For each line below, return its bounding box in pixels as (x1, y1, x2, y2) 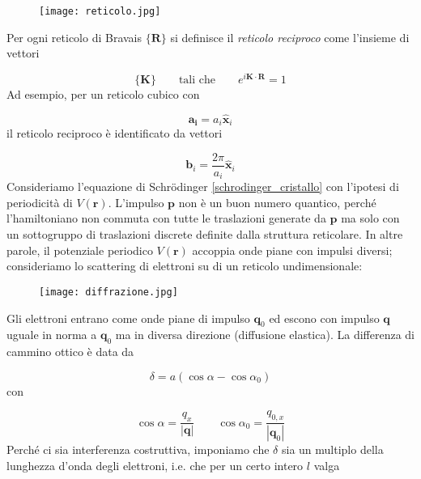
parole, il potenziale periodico (6, 241, 153, 258)
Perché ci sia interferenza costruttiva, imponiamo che (6, 440, 270, 457)
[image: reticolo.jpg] (39, 6, 161, 17)
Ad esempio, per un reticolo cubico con (6, 85, 200, 102)
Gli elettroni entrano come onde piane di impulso (6, 309, 250, 326)
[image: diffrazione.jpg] (39, 286, 178, 298)
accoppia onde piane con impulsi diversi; (192, 241, 393, 258)
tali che (178, 74, 216, 86)
